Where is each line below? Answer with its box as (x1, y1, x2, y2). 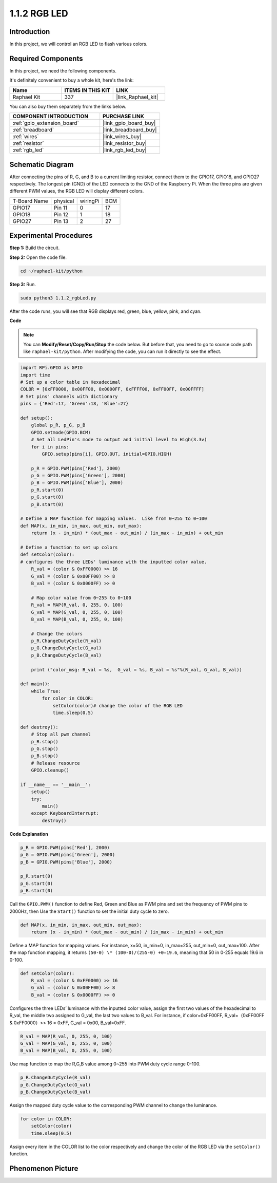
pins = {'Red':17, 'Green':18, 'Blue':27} (20, 401, 129, 407)
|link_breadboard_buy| (103, 126, 157, 134)
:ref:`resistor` (12, 140, 44, 147)
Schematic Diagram (9, 160, 74, 169)
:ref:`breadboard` (12, 126, 54, 134)
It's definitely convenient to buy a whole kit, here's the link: (9, 77, 134, 83)
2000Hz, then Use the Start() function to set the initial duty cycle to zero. (9, 908, 169, 914)
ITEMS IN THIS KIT (64, 86, 110, 93)
